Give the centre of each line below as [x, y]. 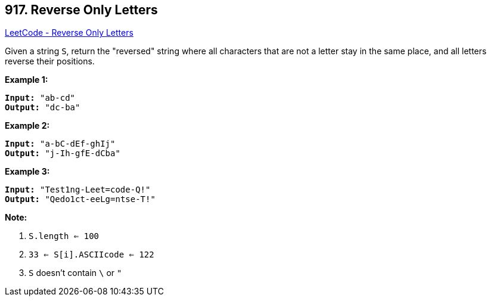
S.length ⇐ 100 [64, 236]
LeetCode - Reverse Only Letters [69, 33]
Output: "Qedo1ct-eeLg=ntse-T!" [80, 199]
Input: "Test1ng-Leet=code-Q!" [78, 190]
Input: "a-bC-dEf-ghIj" [60, 144]
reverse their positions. [50, 61]
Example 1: [27, 80]
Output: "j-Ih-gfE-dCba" [63, 153]
